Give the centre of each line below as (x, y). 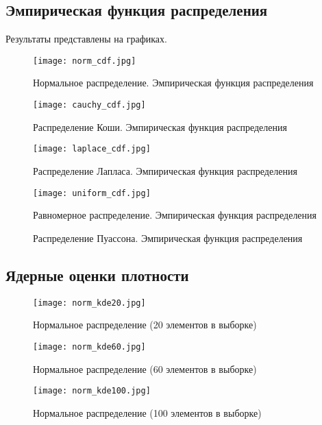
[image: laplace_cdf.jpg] (92, 149)
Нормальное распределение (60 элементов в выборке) (145, 368)
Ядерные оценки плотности (97, 275)
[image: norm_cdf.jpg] (85, 61)
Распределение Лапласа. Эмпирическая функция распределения (165, 170)
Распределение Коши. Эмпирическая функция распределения (160, 126)
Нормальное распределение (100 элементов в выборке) (147, 412)
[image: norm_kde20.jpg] (89, 303)
